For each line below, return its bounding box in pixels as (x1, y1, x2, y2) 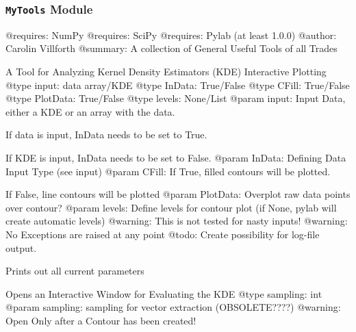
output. (5, 240, 37, 255)
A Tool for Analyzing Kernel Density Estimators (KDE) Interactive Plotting (5, 64, 327, 78)
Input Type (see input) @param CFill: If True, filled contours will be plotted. (5, 164, 331, 178)
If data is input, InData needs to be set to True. (5, 127, 207, 142)
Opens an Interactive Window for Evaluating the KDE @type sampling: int (5, 286, 322, 301)
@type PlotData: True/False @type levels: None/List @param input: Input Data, (5, 91, 346, 105)
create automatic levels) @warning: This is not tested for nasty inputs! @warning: (5, 214, 348, 228)
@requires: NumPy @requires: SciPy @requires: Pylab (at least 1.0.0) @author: (5, 27, 337, 42)
